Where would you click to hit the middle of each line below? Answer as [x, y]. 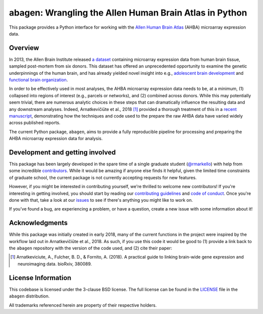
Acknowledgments [38, 223]
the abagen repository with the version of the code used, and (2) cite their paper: [91, 248]
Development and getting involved [63, 152]
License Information [40, 278]
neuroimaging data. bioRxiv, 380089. [55, 264]
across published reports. [35, 123]
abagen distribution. [29, 296]
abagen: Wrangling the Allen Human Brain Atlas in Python [128, 13]
